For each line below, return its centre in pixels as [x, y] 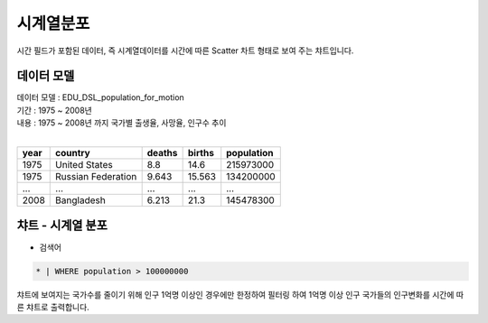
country [73, 153]
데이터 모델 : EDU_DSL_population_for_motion [100, 97]
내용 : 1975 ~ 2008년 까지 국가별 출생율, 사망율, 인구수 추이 [122, 123]
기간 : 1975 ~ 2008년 [54, 110]
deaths [162, 153]
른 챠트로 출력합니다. [53, 307]
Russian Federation [96, 177]
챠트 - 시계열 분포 [62, 226]
